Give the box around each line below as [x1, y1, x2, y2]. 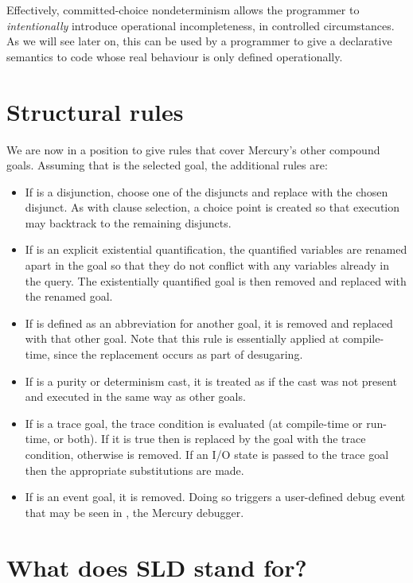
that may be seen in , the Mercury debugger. [25, 503, 244, 520]
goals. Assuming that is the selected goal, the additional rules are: [6, 157, 328, 173]
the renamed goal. [25, 288, 113, 305]
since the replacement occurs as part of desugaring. [53, 346, 303, 363]
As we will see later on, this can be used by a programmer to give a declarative [6, 33, 392, 49]
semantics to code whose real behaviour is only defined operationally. [6, 48, 343, 64]
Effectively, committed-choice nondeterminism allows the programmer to [6, 2, 360, 17]
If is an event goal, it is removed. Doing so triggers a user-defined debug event [25, 488, 406, 505]
